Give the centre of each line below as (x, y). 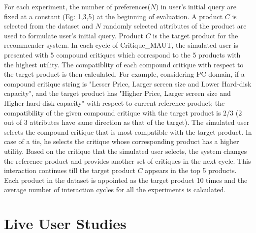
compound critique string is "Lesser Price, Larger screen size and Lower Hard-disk (128, 83)
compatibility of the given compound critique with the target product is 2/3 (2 (123, 112)
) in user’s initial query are (196, 6)
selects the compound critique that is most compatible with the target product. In (128, 131)
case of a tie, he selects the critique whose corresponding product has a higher (122, 141)
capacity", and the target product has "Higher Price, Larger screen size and (117, 93)
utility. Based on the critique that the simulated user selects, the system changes (126, 151)
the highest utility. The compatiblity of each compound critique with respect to (124, 64)
